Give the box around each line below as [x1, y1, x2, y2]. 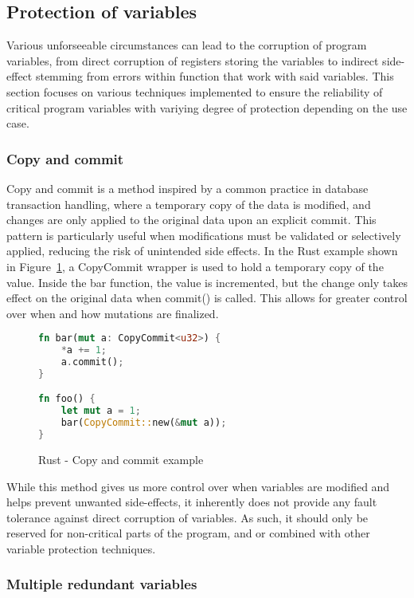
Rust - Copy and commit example [38, 450, 204, 467]
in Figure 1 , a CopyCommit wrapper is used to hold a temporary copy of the [6, 258, 384, 274]
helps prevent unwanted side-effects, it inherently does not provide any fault [6, 494, 377, 510]
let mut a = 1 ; [61, 405, 141, 417]
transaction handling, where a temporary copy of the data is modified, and [6, 195, 371, 212]
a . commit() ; [61, 356, 124, 368]
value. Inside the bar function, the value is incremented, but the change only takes [6, 273, 408, 290]
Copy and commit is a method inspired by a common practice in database [6, 179, 369, 196]
